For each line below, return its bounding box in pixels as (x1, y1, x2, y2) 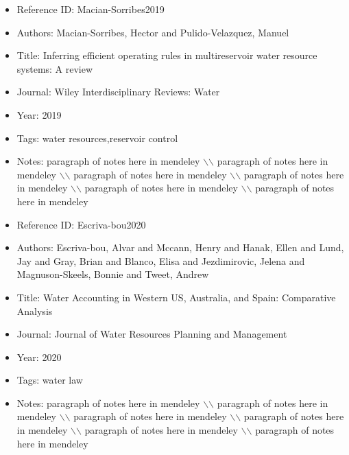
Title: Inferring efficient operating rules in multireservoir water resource (16, 48, 317, 62)
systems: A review (16, 61, 93, 75)
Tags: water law (16, 373, 83, 387)
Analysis (16, 303, 53, 318)
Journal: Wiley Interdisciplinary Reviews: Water (16, 84, 220, 99)
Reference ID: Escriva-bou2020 (16, 217, 146, 231)
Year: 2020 (16, 349, 62, 364)
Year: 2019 (16, 107, 62, 121)
